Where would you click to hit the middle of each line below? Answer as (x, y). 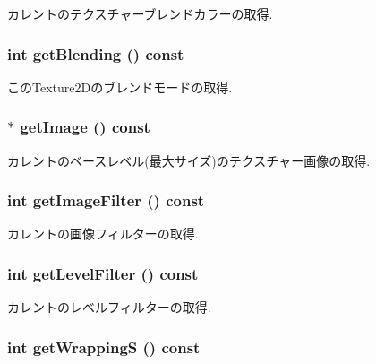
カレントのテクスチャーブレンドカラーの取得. (140, 13)
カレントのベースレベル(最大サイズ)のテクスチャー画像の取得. (189, 160)
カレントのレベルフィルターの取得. (109, 307)
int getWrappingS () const (104, 347)
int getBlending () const (96, 53)
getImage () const (85, 127)
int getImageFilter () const (106, 200)
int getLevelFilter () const (103, 273)
